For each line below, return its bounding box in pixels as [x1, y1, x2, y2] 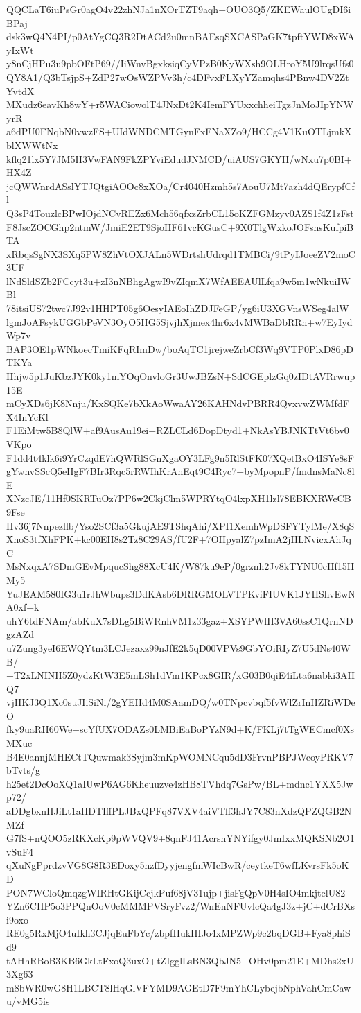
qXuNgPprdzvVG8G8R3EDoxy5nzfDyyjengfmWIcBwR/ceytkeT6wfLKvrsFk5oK [6, 858, 349, 872]
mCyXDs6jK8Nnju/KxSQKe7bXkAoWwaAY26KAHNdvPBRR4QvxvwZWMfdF [6, 396, 349, 410]
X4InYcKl [6, 409, 49, 424]
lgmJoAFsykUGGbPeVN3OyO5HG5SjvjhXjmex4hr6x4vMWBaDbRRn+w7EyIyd [6, 314, 353, 329]
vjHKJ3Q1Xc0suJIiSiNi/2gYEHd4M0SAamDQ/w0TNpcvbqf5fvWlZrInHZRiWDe [6, 695, 355, 709]
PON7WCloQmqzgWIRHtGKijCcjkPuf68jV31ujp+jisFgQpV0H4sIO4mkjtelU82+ [6, 885, 353, 899]
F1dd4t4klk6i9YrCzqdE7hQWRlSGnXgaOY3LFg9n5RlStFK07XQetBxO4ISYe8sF [6, 450, 354, 465]
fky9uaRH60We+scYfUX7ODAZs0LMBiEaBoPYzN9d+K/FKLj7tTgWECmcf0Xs [6, 722, 354, 736]
